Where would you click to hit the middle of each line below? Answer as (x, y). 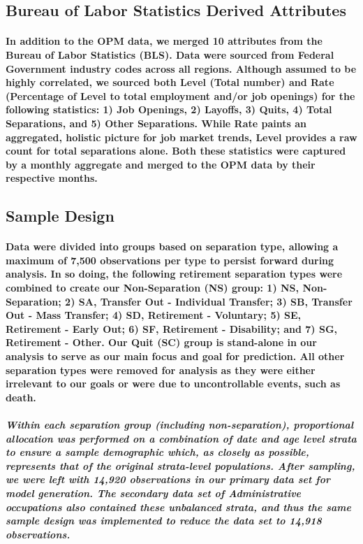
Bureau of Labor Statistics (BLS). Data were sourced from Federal (170, 54)
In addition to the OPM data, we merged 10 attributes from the (164, 41)
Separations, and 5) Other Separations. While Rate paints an (156, 123)
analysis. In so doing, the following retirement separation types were (174, 274)
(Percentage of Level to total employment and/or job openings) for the (180, 95)
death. (21, 397)
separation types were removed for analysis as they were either (161, 370)
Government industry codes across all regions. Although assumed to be (181, 68)
